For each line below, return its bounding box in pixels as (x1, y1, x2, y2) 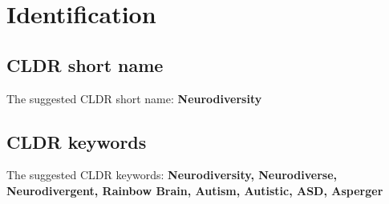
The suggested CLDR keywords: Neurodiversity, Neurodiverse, (6, 166, 337, 183)
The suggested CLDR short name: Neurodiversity (6, 90, 262, 106)
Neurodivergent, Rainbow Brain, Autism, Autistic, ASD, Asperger (6, 182, 383, 198)
